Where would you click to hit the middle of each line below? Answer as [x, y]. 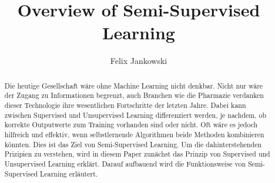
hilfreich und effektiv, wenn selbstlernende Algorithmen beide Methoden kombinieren [134, 134]
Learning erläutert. [69, 173]
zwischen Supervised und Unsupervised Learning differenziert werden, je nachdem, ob [135, 115]
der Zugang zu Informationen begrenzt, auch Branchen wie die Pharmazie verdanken [134, 95]
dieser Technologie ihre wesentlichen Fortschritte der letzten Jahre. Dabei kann [125, 105]
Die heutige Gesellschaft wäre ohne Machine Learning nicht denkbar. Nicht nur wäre [134, 85]
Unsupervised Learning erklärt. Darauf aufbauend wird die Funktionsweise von [125, 163]
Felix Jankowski [139, 61]
